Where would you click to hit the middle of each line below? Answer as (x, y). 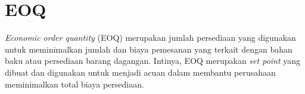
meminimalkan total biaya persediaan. (74, 84)
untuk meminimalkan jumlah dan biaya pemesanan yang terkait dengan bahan (149, 49)
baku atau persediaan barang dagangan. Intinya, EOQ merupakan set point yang (153, 61)
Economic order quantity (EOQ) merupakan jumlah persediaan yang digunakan (150, 38)
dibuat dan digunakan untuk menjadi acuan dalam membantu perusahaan (140, 72)
